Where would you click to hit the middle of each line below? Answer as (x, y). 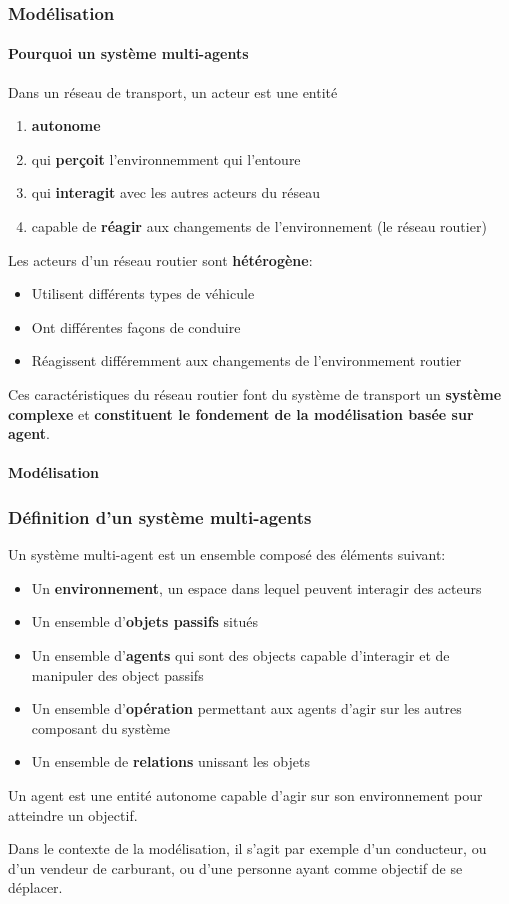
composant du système (101, 727)
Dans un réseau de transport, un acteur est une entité (173, 91)
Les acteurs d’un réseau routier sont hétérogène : (160, 259)
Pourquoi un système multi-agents (128, 53)
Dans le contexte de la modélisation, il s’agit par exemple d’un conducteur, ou (247, 848)
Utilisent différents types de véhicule (143, 293)
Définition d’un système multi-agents (160, 516)
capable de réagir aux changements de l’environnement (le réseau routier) (259, 226)
